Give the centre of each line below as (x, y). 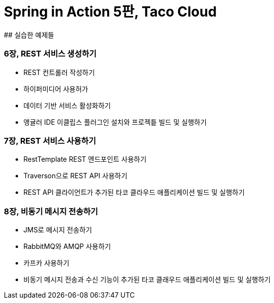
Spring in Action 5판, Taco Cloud (110, 12)
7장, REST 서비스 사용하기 (50, 141)
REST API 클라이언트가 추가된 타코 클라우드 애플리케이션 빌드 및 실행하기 (134, 192)
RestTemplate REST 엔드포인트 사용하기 (85, 159)
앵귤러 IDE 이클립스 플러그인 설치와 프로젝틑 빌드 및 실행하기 (115, 122)
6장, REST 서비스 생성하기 (50, 54)
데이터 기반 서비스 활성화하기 (67, 105)
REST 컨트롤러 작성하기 (59, 72)
